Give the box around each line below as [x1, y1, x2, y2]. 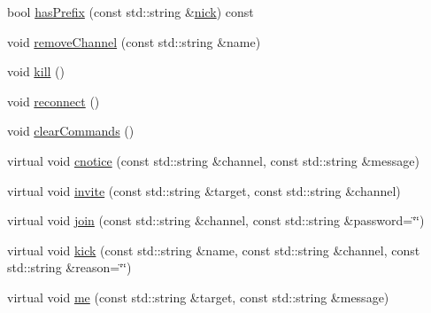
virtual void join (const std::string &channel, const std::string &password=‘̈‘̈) [7, 211, 425, 230]
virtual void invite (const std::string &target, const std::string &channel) [7, 181, 401, 200]
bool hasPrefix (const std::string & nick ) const [7, 3, 254, 20]
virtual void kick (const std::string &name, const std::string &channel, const [7, 240, 420, 259]
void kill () [7, 62, 65, 81]
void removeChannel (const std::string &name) [7, 32, 261, 51]
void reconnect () [7, 91, 100, 110]
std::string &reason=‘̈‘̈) [7, 258, 132, 277]
